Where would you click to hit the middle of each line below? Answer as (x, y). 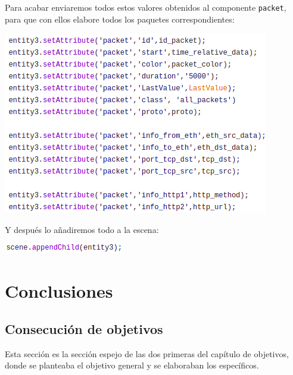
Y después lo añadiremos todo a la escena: (82, 229)
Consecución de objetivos (84, 328)
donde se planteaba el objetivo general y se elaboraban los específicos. (132, 365)
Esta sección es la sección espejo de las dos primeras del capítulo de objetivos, (147, 353)
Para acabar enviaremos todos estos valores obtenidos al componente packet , (146, 7)
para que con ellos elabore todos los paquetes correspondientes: (120, 19)
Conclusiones (59, 291)
